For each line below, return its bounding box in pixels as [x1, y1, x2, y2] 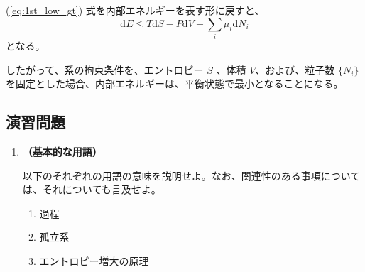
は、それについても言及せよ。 [22, 182, 161, 197]
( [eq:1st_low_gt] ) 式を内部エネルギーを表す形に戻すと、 [6, 3, 265, 17]
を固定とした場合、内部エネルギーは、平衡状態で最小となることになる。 [6, 76, 344, 91]
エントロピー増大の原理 [39, 253, 149, 268]
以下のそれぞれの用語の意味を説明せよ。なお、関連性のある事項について [22, 168, 361, 183]
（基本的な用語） [22, 143, 102, 158]
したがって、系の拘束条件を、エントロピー [6, 62, 204, 77]
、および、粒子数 [255, 62, 335, 77]
